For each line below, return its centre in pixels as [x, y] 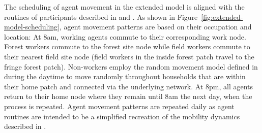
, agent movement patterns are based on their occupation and [155, 27]
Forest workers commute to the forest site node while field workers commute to [127, 46]
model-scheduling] [32, 27]
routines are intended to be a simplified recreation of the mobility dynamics [122, 116]
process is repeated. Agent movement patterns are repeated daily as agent [119, 106]
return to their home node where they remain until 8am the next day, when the [128, 96]
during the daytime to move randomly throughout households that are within [125, 76]
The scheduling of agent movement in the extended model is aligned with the [124, 7]
